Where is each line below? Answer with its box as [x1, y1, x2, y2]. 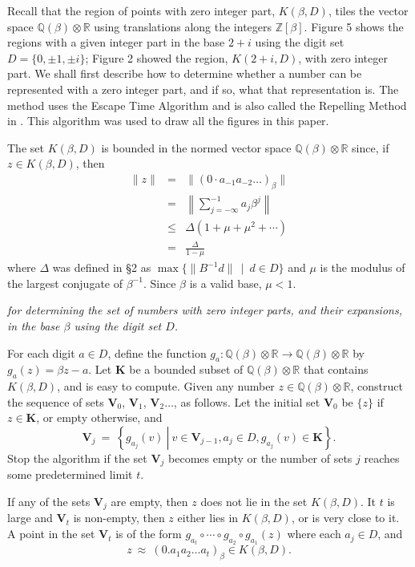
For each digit [7, 344, 75, 361]
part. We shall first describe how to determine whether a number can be [7, 65, 362, 82]
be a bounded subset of [129, 361, 244, 378]
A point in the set [7, 525, 95, 542]
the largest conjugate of [7, 274, 123, 291]
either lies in [177, 509, 239, 526]
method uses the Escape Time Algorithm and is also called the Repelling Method [7, 96, 407, 113]
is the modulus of [320, 259, 405, 276]
